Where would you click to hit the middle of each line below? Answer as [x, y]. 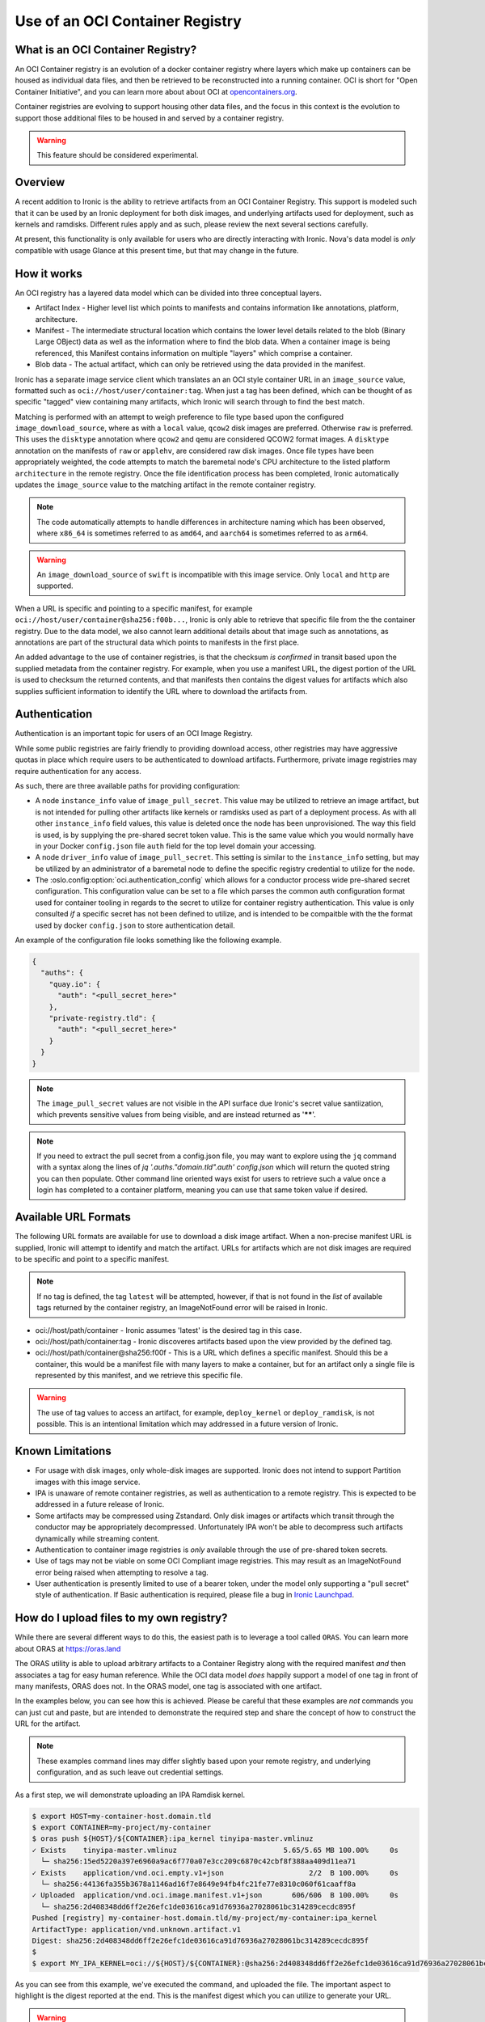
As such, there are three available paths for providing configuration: [128, 785]
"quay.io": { [75, 984]
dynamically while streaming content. [97, 1538]
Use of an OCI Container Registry [128, 21]
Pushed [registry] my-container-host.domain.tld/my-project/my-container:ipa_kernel [205, 1918]
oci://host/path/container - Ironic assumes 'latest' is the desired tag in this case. [169, 1330]
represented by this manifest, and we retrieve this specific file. [139, 1376]
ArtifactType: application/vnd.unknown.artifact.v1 [137, 1929]
